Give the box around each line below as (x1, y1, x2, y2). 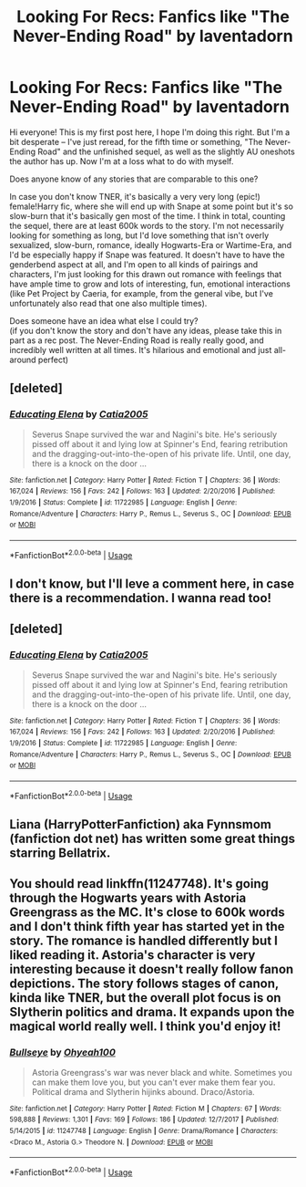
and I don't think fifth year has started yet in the (9, 919, 285, 934)
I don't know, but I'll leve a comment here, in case (9, 576, 294, 591)
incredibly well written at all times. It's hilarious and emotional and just (9, 344, 272, 355)
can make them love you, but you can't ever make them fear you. (31, 1077, 276, 1088)
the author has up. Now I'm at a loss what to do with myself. (9, 155, 234, 166)
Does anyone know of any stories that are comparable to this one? (9, 173, 259, 184)
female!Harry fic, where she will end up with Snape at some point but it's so (9, 201, 294, 212)
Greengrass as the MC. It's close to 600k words (9, 905, 285, 921)
